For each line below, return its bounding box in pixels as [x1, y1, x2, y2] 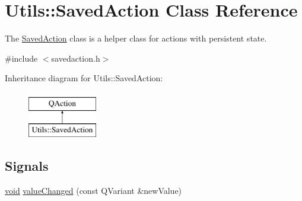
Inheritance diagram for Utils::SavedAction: [5, 72, 163, 84]
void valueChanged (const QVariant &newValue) [5, 184, 182, 197]
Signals [5, 157, 49, 175]
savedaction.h [51, 52, 100, 64]
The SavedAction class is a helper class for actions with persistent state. [5, 32, 267, 44]
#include [5, 52, 38, 64]
